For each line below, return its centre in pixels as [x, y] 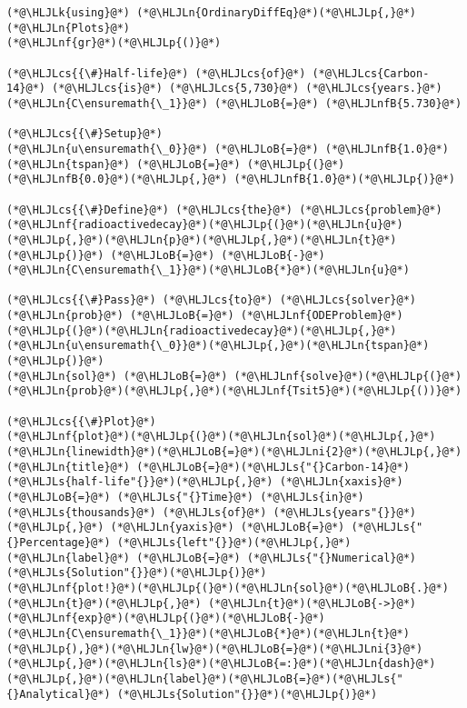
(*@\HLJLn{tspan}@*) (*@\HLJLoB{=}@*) [124, 164]
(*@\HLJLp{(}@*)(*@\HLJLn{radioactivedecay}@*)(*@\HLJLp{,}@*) [202, 330]
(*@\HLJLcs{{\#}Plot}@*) [81, 421]
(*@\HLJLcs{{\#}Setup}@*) [84, 134]
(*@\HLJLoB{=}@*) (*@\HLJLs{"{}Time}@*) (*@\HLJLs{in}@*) [185, 497]
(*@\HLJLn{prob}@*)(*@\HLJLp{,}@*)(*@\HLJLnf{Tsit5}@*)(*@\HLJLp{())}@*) [234, 391]
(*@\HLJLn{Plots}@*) [69, 28]
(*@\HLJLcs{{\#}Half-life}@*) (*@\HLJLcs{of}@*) [156, 73]
